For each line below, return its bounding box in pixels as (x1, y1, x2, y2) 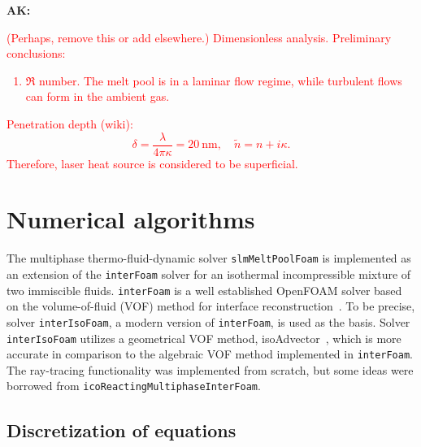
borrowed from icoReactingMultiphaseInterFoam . (7, 377, 261, 394)
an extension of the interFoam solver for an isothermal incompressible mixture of (7, 266, 411, 282)
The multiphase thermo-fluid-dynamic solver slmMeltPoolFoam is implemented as (7, 250, 411, 267)
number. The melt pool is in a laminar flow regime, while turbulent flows (39, 72, 402, 89)
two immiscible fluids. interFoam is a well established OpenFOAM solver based (7, 281, 402, 298)
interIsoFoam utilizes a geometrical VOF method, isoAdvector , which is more (7, 329, 401, 346)
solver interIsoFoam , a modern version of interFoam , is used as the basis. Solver (7, 313, 410, 330)
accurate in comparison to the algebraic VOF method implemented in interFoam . (7, 345, 413, 362)
